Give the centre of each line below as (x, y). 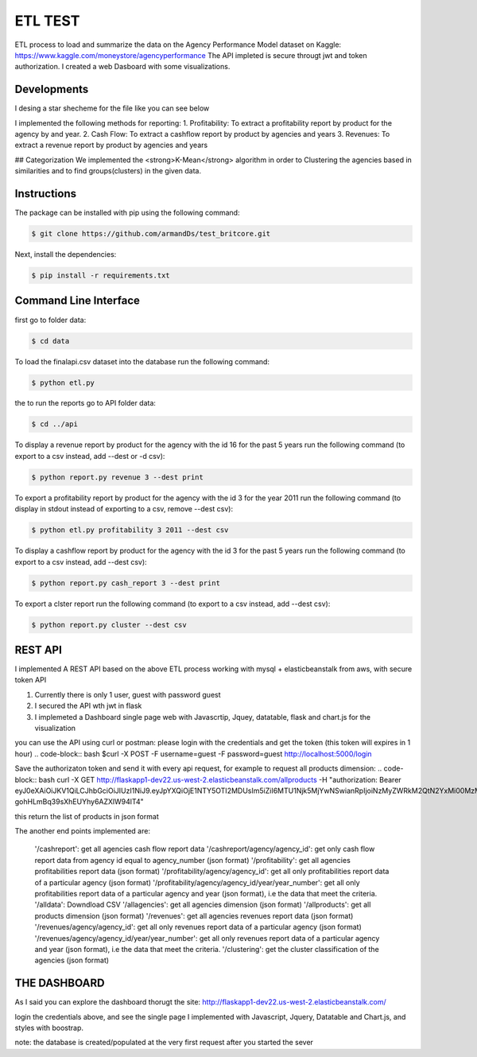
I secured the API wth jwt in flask (88, 706)
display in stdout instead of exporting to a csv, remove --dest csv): (124, 509)
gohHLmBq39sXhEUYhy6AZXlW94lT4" (79, 802)
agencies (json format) (72, 960)
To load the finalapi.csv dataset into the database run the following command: (142, 361)
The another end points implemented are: (83, 831)
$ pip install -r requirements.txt (101, 276)
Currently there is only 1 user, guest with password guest (128, 694)
